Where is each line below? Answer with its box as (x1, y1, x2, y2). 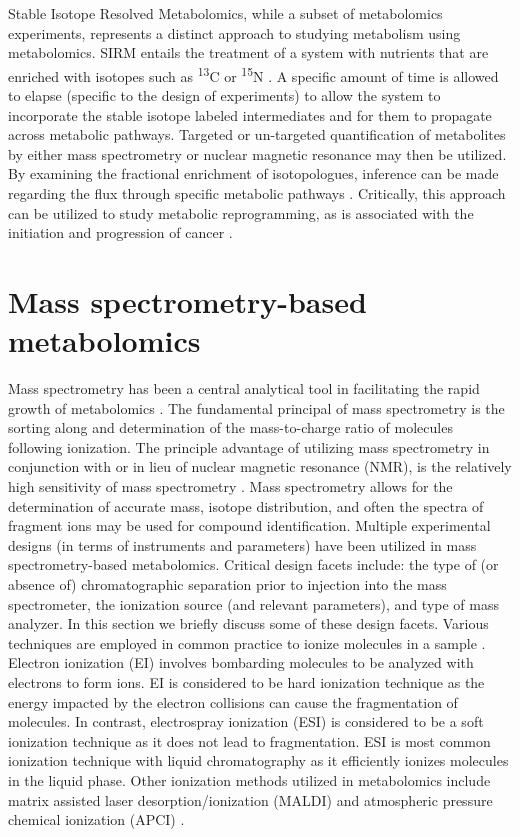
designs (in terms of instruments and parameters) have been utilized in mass (8, 534, 477, 555)
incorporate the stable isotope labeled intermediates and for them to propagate (8, 104, 492, 125)
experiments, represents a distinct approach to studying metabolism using (8, 22, 461, 43)
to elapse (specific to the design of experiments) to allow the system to (8, 85, 441, 106)
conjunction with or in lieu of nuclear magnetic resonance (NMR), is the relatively (8, 456, 512, 477)
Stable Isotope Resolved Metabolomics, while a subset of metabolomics (8, 3, 443, 23)
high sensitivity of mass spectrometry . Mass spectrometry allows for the (8, 476, 453, 497)
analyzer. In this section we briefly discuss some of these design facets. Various (8, 613, 489, 634)
